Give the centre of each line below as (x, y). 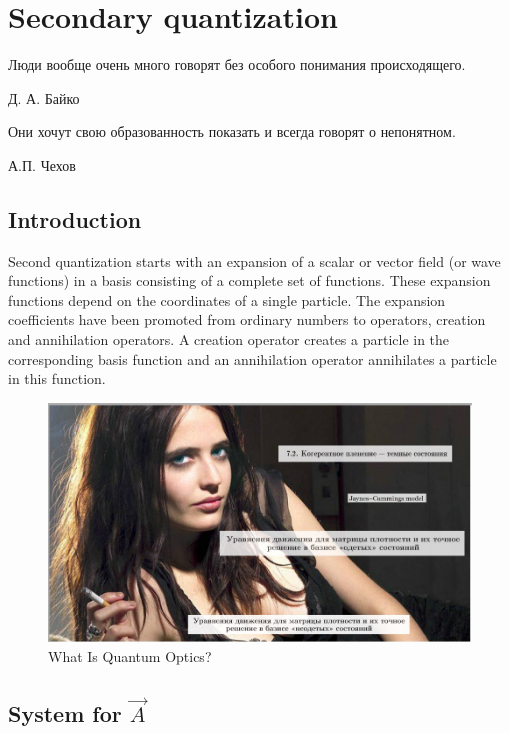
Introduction (75, 218)
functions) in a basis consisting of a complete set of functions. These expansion (249, 280)
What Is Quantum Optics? (130, 655)
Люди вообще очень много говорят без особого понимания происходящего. (237, 64)
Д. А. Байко (44, 97)
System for (65, 713)
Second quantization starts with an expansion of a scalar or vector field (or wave (254, 260)
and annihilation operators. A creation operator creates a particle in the (229, 339)
